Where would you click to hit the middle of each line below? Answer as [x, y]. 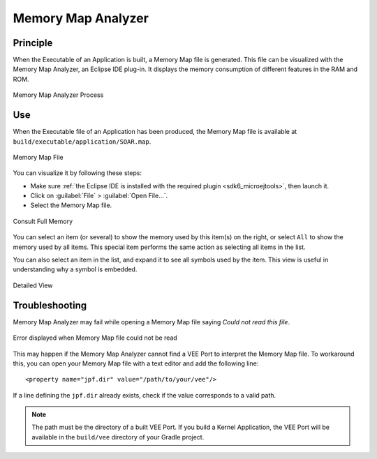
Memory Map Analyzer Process [58, 95]
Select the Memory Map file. [71, 205]
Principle [33, 43]
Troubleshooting [50, 305]
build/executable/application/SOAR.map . [82, 141]
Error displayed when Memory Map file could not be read [95, 338]
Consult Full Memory [43, 221]
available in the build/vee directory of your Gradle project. [118, 437]
